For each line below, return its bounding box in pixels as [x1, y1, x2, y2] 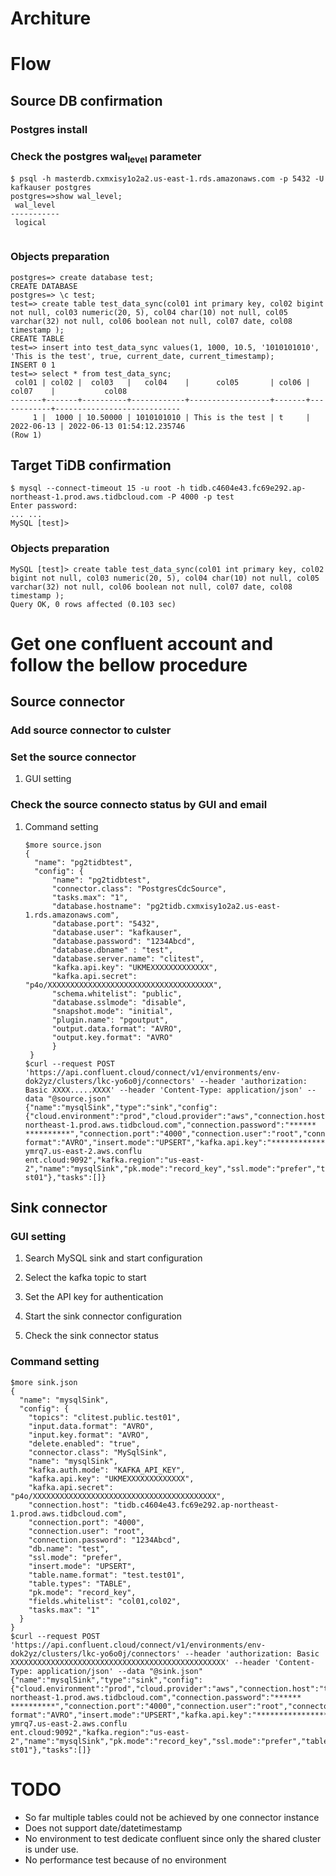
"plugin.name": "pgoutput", [51, 1015, 169, 1025]
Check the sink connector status [24, 1330, 160, 1342]
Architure [10, 7, 92, 30]
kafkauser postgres [10, 183, 92, 193]
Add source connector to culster [10, 723, 172, 737]
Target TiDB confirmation [10, 457, 172, 474]
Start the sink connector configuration [24, 1310, 182, 1322]
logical [14, 218, 47, 228]
